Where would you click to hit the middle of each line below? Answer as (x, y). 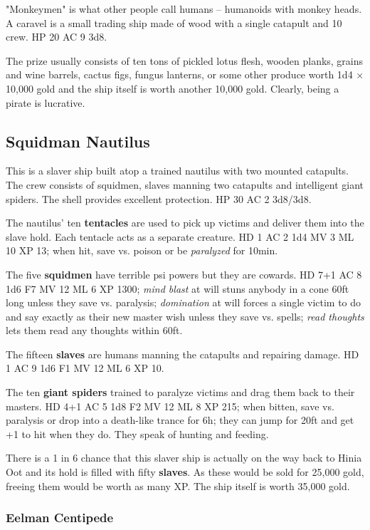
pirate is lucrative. (46, 102)
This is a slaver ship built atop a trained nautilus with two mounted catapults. (178, 171)
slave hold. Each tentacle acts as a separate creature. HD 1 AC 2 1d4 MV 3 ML (180, 236)
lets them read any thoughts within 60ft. (94, 330)
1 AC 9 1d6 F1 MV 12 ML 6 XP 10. (85, 368)
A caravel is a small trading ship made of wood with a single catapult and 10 (174, 22)
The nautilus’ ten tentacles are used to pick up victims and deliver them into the (185, 223)
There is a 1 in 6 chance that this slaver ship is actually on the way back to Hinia (184, 458)
